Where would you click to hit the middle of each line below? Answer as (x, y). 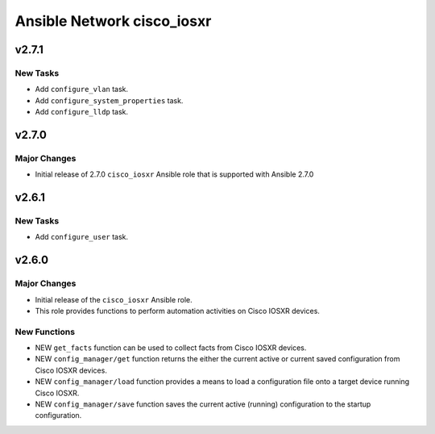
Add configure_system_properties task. (109, 100)
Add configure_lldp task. (82, 112)
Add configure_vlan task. (82, 90)
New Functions (45, 332)
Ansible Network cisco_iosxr (113, 21)
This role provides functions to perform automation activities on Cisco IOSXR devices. (177, 311)
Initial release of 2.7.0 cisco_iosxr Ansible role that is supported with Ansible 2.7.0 (174, 174)
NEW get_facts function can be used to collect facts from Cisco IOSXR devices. (171, 348)
